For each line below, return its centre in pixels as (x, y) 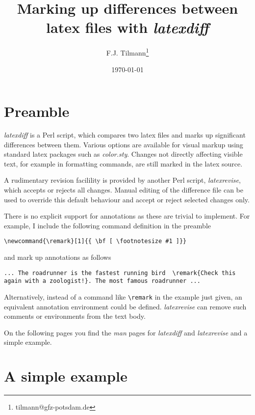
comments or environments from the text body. (75, 316)
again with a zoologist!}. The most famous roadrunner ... (102, 281)
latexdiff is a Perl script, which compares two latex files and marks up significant (125, 135)
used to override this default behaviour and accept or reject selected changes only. (127, 199)
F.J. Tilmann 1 (127, 52)
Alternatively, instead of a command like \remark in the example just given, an (123, 297)
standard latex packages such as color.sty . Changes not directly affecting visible (123, 154)
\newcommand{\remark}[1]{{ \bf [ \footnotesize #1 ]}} (95, 241)
